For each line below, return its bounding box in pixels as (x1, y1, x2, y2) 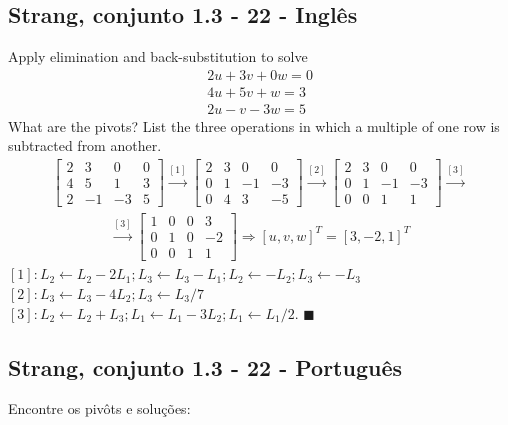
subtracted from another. (8, 135, 162, 156)
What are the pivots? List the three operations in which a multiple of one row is (8, 115, 500, 136)
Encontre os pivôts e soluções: (8, 398, 191, 419)
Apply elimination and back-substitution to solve (8, 46, 308, 67)
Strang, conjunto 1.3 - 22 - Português (8, 351, 403, 382)
